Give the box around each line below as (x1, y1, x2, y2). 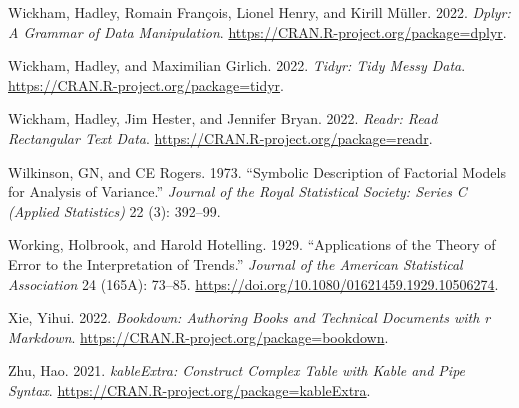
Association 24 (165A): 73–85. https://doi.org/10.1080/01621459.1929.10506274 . (8, 273, 499, 294)
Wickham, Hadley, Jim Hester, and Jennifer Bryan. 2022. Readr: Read (8, 108, 438, 129)
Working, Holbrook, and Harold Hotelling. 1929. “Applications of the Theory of (8, 234, 496, 255)
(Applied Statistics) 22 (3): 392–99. (8, 200, 221, 221)
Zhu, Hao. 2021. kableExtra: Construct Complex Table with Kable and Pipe (8, 360, 466, 381)
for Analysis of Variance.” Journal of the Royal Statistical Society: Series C (8, 181, 467, 202)
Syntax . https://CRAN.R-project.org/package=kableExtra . (8, 379, 371, 400)
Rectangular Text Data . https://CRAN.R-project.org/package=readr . (8, 127, 433, 148)
